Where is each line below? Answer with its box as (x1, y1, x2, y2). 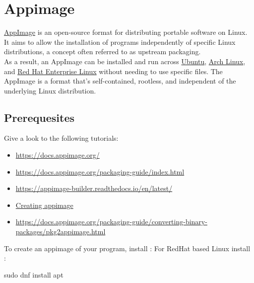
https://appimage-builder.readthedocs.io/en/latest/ (15, 183, 173, 193)
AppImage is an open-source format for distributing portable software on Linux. (4, 27, 248, 37)
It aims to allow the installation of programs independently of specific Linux (4, 36, 236, 47)
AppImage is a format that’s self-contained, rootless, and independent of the (4, 76, 236, 86)
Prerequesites (4, 109, 75, 125)
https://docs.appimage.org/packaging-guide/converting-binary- (15, 216, 207, 227)
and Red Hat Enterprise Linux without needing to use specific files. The (4, 66, 223, 76)
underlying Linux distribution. (4, 85, 96, 95)
